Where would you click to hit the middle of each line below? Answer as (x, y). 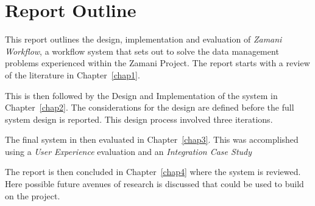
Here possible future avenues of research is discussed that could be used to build (154, 184)
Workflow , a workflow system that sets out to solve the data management (142, 51)
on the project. (33, 195)
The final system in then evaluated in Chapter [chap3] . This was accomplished (152, 139)
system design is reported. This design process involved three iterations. (139, 119)
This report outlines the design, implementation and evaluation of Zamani (143, 39)
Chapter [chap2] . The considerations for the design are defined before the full (150, 107)
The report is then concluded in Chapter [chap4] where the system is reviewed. (153, 172)
